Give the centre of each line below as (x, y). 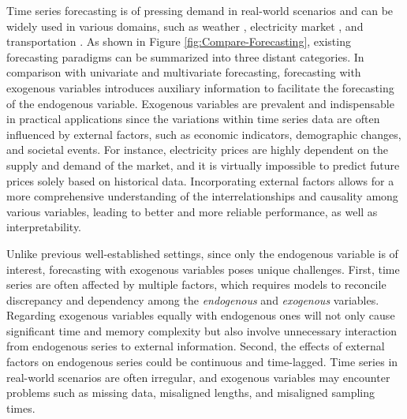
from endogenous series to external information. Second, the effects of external (196, 346)
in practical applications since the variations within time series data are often (193, 119)
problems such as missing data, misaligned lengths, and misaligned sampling (191, 393)
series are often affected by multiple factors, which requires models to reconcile (196, 284)
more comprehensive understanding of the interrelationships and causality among (202, 196)
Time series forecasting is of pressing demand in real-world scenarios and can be (200, 10)
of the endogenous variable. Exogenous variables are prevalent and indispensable (200, 103)
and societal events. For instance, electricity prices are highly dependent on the (198, 150)
